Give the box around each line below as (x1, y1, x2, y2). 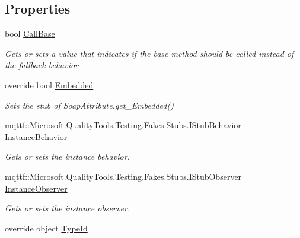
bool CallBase (5, 27, 55, 40)
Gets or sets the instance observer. (5, 202, 130, 214)
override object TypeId (5, 221, 88, 234)
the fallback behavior (5, 59, 78, 71)
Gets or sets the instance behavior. (5, 150, 130, 163)
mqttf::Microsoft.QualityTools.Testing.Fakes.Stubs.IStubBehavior (5, 119, 241, 131)
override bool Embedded (5, 78, 94, 91)
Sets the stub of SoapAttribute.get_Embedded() (5, 99, 174, 111)
